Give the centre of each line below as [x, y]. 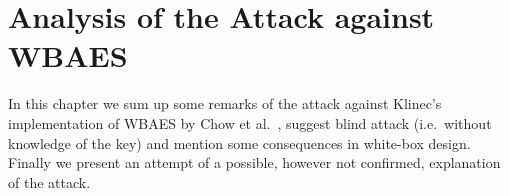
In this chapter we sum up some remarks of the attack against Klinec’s [225, 103]
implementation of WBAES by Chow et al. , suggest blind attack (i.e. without [250, 122]
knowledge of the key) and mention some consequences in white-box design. [239, 142]
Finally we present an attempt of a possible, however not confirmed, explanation [254, 162]
